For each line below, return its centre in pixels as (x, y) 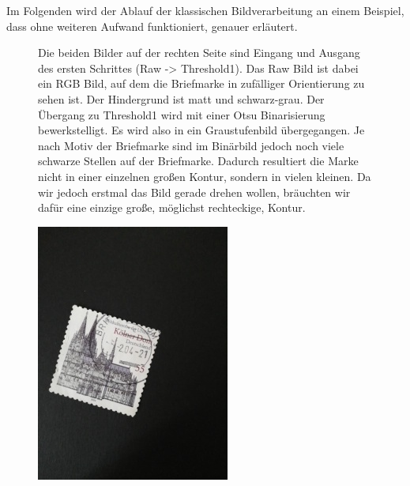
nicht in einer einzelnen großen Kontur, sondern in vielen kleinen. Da (205, 176)
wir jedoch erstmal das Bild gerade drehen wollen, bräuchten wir (194, 192)
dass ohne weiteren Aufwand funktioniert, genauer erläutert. (152, 26)
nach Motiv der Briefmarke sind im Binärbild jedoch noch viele (191, 145)
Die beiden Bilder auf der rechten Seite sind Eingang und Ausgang (199, 53)
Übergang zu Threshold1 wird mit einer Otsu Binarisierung (182, 114)
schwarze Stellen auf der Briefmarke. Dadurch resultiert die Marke (198, 161)
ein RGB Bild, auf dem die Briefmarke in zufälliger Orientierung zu (201, 83)
